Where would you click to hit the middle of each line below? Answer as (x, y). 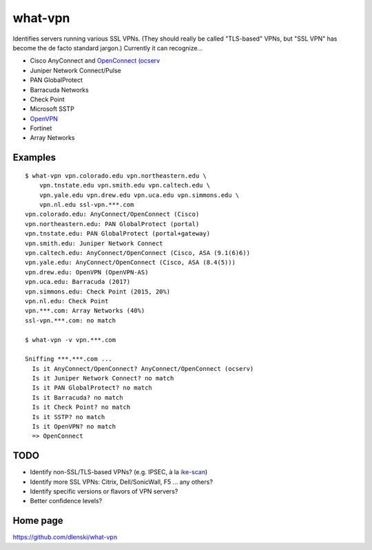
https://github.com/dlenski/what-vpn (65, 537)
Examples (34, 157)
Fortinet (41, 128)
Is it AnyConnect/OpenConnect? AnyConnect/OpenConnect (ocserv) (143, 368)
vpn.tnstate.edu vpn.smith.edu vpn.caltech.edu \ (124, 185)
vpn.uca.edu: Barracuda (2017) (78, 282)
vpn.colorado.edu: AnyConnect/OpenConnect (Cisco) (112, 214)
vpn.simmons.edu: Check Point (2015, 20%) (98, 292)
